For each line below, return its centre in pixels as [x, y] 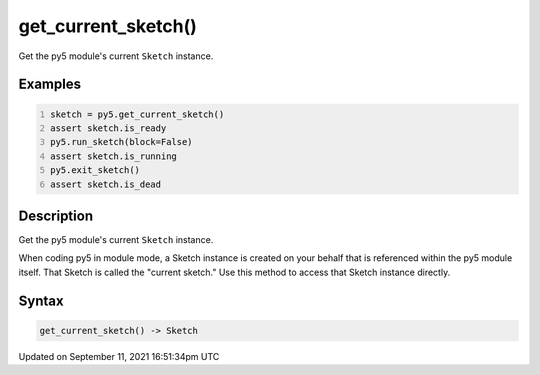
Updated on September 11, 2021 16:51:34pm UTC [119, 356]
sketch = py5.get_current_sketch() [137, 114]
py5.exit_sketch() [95, 170]
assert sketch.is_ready [108, 128]
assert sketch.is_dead [106, 184]
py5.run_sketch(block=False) [122, 142]
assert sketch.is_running [113, 156]
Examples [50, 84]
